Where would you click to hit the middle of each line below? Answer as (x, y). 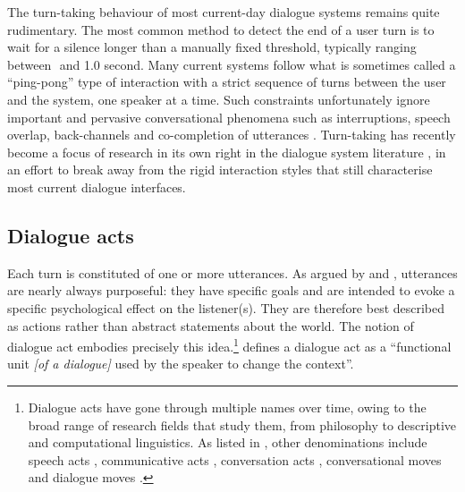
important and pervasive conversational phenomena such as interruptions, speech (229, 117)
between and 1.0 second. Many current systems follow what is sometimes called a (232, 64)
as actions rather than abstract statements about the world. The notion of (211, 325)
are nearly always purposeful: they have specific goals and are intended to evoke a (231, 290)
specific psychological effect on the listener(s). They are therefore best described (226, 307)
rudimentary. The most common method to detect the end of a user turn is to (221, 29)
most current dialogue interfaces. (97, 187)
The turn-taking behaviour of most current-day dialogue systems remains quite (224, 12)
